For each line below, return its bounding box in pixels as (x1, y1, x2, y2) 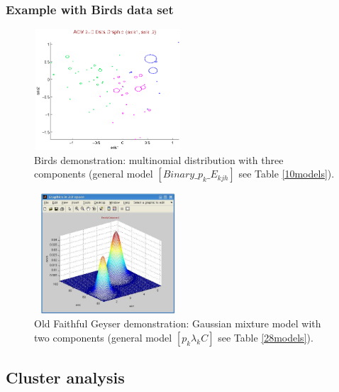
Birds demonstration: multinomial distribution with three (34, 152, 284, 167)
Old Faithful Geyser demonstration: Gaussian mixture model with (34, 316, 321, 331)
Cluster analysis (6, 366, 125, 388)
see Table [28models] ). (218, 330, 313, 344)
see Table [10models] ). (238, 166, 335, 181)
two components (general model (34, 330, 172, 344)
